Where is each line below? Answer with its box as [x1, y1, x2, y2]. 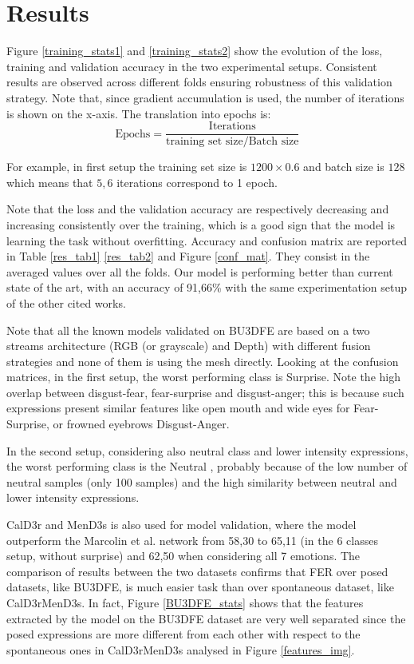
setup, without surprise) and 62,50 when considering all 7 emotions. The [6, 547, 361, 564]
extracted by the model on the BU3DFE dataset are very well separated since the [6, 610, 406, 626]
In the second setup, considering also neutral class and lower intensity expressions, [6, 442, 408, 459]
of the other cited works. [6, 294, 126, 311]
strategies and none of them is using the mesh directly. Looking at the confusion [6, 352, 399, 369]
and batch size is [303, 158, 384, 175]
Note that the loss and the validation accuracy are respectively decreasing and [6, 201, 389, 217]
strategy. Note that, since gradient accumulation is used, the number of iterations [6, 89, 404, 105]
